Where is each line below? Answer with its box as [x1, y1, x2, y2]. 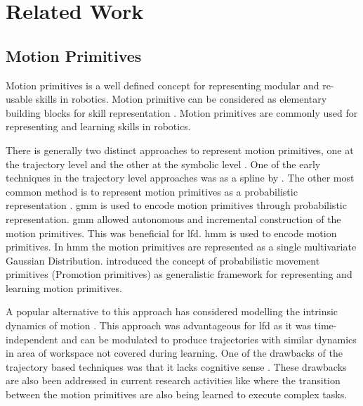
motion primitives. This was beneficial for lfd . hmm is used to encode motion [6, 225, 337, 240]
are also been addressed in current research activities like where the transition [6, 373, 341, 388]
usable [6, 91, 33, 106]
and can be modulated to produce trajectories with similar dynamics [61, 331, 357, 346]
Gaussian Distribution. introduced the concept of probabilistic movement [6, 253, 320, 267]
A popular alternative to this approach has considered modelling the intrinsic [6, 304, 338, 319]
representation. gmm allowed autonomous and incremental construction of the [6, 211, 341, 226]
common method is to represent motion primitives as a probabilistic [6, 184, 298, 198]
